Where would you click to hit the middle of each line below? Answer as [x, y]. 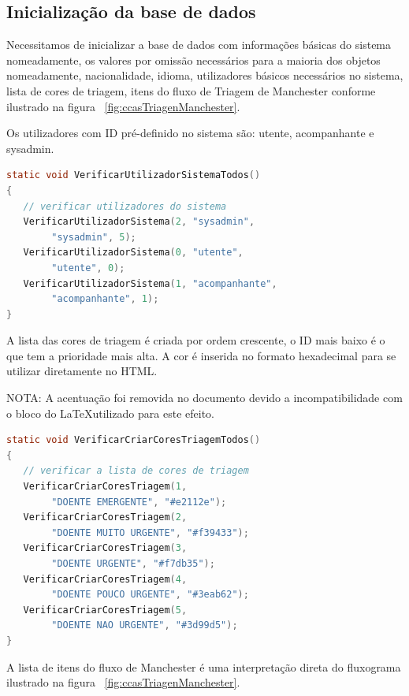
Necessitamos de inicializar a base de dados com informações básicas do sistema [199, 45]
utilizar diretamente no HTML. [82, 371]
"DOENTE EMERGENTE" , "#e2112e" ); [139, 502]
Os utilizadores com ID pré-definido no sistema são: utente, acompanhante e [190, 133]
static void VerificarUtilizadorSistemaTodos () [134, 175]
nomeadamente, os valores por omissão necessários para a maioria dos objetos [193, 60]
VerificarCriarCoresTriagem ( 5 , [105, 610]
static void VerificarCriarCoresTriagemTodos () [134, 440]
